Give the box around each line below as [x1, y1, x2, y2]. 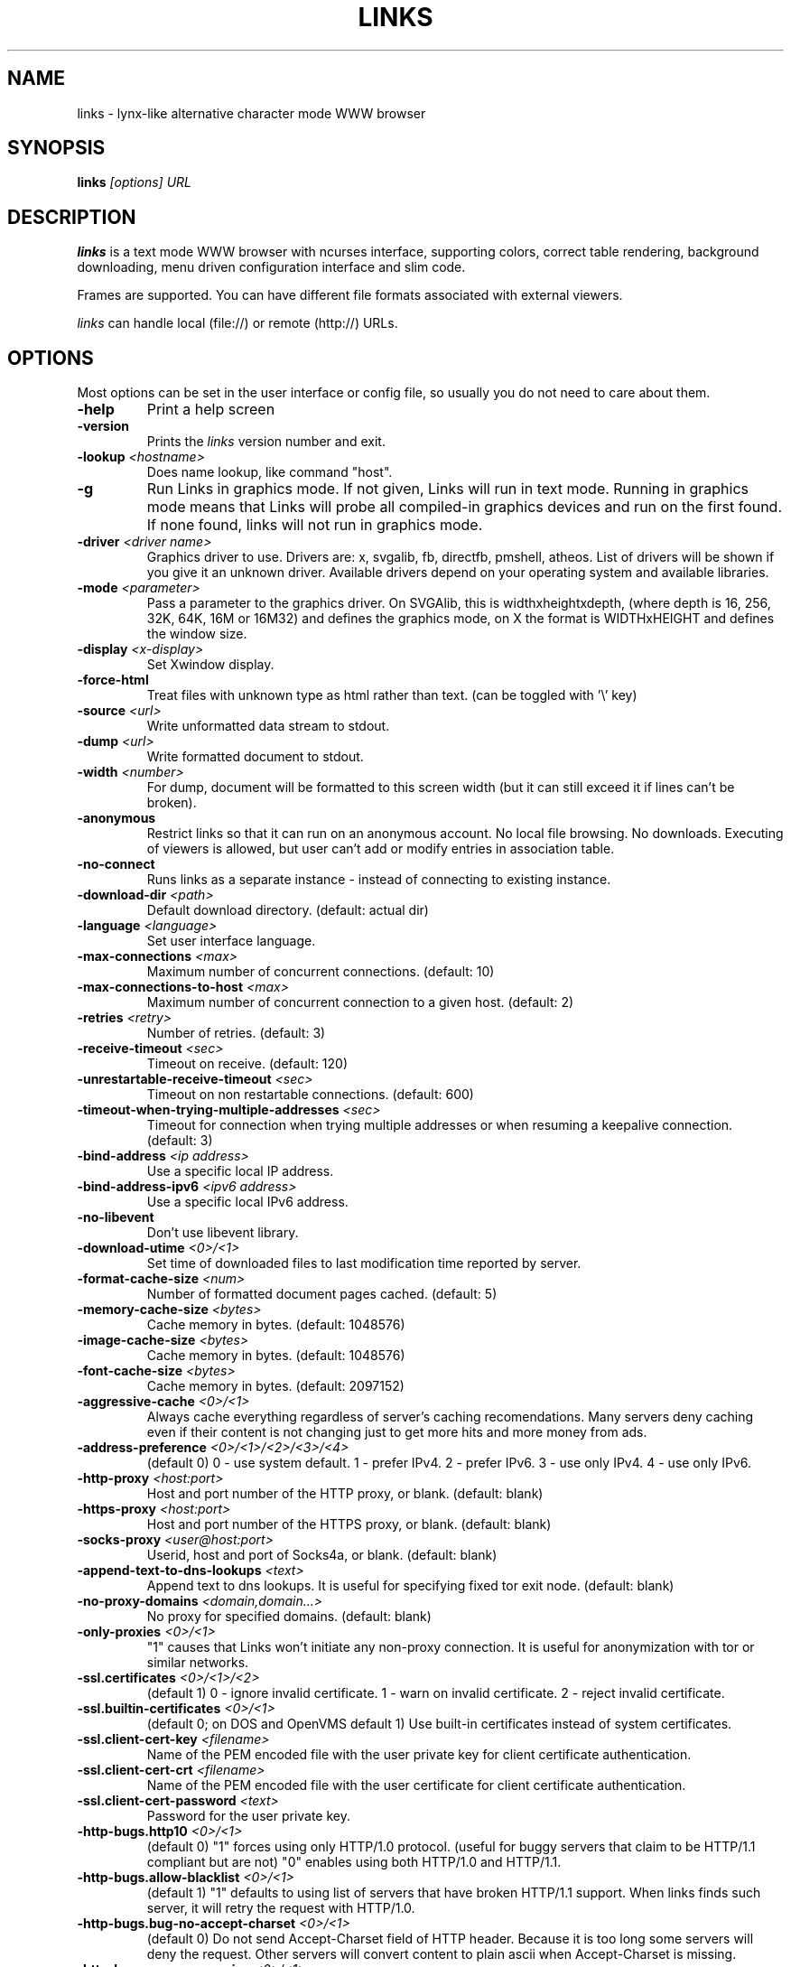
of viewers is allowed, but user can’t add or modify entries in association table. [146, 841, 615, 857]
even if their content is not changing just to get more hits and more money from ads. [146, 1424, 647, 1440]
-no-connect [77, 856, 155, 872]
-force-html [77, 672, 149, 688]
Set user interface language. [146, 933, 316, 949]
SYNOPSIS [7, 136, 106, 160]
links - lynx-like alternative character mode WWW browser [77, 105, 426, 121]
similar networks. [146, 1655, 249, 1671]
